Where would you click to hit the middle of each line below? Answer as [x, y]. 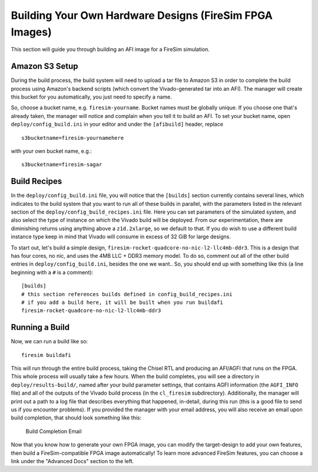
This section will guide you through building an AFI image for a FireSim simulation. [110, 50]
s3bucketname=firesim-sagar [62, 165]
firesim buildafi [46, 355]
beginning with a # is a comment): [52, 272]
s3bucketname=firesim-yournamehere [73, 138]
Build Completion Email [54, 431]
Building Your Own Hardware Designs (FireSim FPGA [142, 15]
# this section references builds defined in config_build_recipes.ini [127, 294]
